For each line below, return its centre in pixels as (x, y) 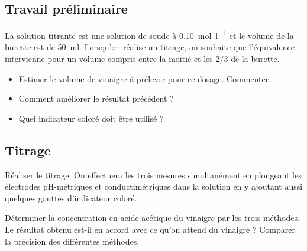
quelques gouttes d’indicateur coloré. (71, 198)
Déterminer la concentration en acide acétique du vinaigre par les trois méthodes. (152, 218)
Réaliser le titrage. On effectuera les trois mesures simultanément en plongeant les (153, 175)
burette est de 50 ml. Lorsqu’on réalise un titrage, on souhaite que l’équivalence (150, 47)
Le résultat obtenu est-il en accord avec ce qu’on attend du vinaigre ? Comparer (150, 229)
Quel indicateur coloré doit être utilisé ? (91, 118)
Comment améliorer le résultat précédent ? (96, 98)
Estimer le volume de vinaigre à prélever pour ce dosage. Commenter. (145, 78)
